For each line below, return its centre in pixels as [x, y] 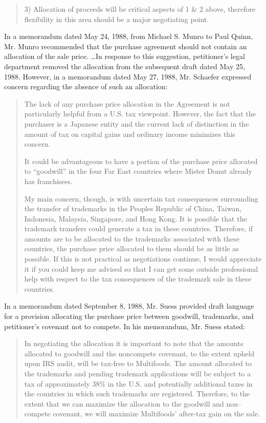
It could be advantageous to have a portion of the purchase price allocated [141, 161]
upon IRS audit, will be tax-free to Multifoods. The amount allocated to [138, 363]
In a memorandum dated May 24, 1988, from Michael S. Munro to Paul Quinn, [129, 36]
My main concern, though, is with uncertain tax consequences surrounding [141, 198]
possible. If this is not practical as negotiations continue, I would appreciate [143, 259]
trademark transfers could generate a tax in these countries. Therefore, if [139, 228]
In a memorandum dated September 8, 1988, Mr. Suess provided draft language [129, 306]
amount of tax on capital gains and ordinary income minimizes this [130, 134]
